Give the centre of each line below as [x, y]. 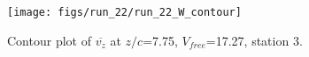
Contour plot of [49, 40]
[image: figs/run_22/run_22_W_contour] [124, 12]
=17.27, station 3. [254, 40]
